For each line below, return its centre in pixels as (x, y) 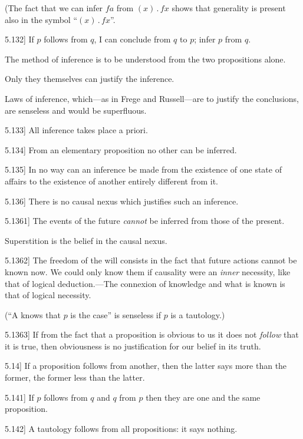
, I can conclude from (132, 39)
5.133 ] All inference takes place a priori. (76, 130)
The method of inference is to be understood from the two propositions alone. (145, 59)
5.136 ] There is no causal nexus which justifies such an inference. (122, 201)
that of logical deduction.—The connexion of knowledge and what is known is (145, 283)
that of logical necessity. (48, 295)
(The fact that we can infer (54, 8)
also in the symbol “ (41, 19)
